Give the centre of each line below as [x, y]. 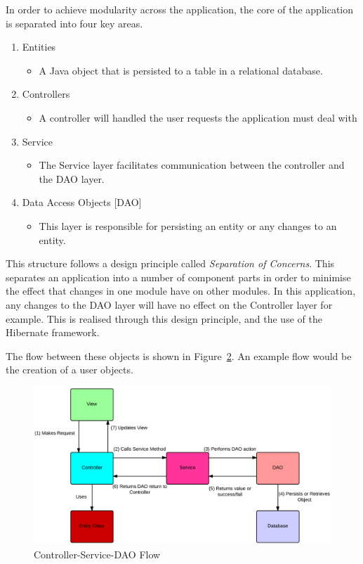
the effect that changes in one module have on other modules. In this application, [181, 291]
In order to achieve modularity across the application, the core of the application [180, 9]
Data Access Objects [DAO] [82, 202]
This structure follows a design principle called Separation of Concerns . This [170, 263]
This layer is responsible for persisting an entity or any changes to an [188, 225]
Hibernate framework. [53, 332]
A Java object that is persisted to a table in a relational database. [181, 70]
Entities [39, 47]
